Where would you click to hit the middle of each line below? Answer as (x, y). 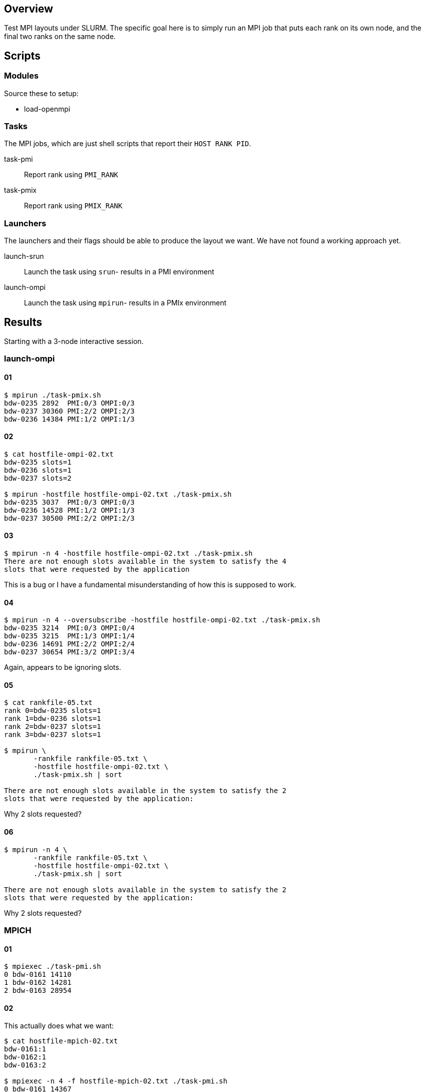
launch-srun (24, 256)
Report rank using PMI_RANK (71, 175)
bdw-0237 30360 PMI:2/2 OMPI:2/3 (69, 411)
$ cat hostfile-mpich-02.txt (61, 1041)
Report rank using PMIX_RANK (73, 206)
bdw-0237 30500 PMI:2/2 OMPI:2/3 (69, 518)
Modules (21, 76)
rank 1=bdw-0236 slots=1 (52, 719)
